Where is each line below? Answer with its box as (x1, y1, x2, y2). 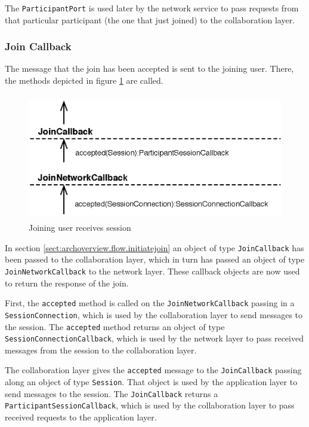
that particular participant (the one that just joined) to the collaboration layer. (5, 13, 295, 26)
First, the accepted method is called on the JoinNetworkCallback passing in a (5, 297, 295, 309)
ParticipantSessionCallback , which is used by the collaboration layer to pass (5, 399, 295, 411)
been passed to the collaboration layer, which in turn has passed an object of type (5, 253, 305, 266)
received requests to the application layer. (5, 411, 157, 423)
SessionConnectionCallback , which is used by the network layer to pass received (5, 332, 304, 344)
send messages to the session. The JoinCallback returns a (5, 387, 218, 399)
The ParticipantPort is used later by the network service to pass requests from (5, 2, 299, 14)
